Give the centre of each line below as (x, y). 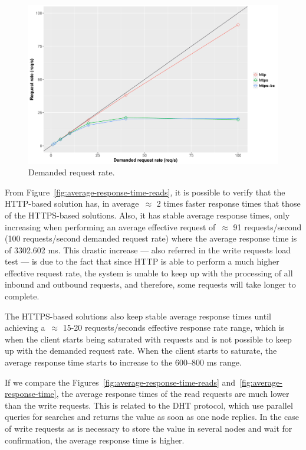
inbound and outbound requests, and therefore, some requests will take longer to (150, 284)
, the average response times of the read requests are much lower (173, 394)
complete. (22, 296)
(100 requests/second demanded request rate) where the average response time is (151, 238)
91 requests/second (267, 226)
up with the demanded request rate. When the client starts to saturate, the (141, 350)
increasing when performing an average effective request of (110, 226)
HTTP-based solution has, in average (72, 203)
